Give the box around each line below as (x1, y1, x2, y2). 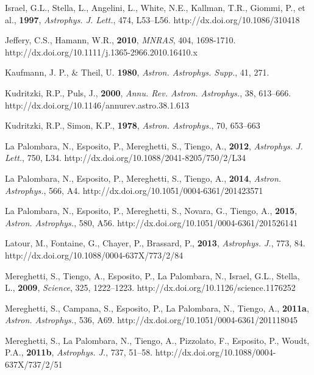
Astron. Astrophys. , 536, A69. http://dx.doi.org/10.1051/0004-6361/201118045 (5, 313, 298, 326)
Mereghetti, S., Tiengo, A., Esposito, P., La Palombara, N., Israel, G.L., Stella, (5, 269, 300, 282)
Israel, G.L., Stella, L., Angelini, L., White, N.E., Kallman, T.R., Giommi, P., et (5, 1, 305, 13)
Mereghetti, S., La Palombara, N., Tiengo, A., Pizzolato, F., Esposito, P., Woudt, (5, 334, 310, 346)
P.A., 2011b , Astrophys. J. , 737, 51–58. (5, 346, 153, 359)
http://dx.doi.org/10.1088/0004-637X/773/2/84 (5, 248, 184, 261)
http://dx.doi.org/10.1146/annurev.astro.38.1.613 (5, 98, 190, 111)
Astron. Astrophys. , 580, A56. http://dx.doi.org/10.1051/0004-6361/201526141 (5, 216, 298, 229)
